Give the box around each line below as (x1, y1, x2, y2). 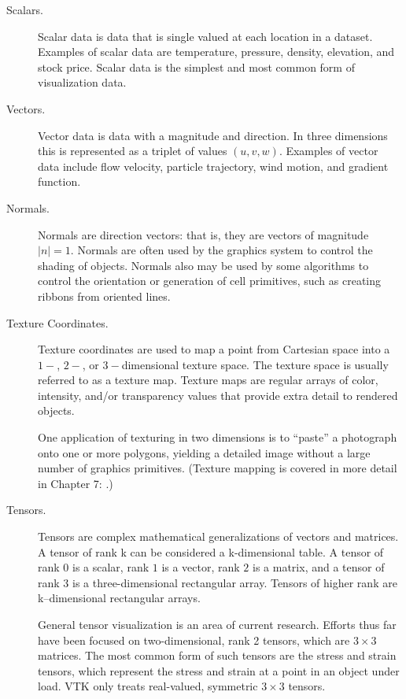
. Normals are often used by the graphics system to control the (70, 242, 373, 258)
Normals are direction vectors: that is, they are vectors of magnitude (38, 226, 369, 242)
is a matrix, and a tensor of (253, 559, 385, 575)
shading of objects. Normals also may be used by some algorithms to (38, 257, 369, 273)
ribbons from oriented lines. (38, 287, 171, 304)
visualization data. (38, 74, 127, 91)
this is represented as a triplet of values (38, 142, 227, 159)
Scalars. (6, 2, 43, 17)
